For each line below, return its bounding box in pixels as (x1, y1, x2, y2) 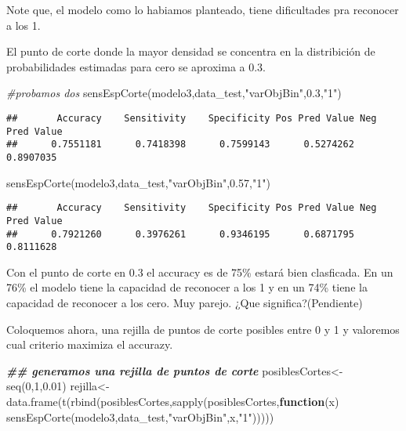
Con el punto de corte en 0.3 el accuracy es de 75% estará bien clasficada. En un (6, 263, 393, 280)
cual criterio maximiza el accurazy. (6, 336, 173, 353)
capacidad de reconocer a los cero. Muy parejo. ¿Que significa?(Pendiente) (6, 295, 363, 310)
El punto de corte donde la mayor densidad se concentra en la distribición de (6, 43, 375, 60)
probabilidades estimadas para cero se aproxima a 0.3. (6, 58, 266, 74)
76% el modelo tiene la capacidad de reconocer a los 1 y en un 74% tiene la (6, 279, 368, 295)
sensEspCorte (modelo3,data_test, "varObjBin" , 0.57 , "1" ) (6, 174, 270, 190)
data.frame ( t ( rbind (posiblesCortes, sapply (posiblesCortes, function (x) (6, 393, 339, 409)
